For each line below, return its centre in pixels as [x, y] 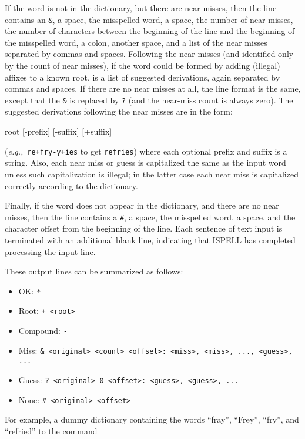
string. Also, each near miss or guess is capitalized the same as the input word [145, 162]
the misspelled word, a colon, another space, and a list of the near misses [136, 42]
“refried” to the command [51, 430]
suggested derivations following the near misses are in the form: [119, 111]
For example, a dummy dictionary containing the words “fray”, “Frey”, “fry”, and [152, 419]
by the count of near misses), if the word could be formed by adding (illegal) [143, 66]
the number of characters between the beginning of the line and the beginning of [150, 31]
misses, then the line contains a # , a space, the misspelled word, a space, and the [150, 217]
